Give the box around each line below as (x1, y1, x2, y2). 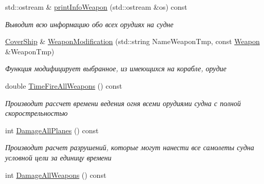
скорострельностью (5, 108, 68, 118)
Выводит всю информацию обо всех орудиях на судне (5, 18, 173, 29)
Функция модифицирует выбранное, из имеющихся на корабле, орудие (5, 63, 227, 74)
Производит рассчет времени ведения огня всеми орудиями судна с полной (5, 97, 241, 108)
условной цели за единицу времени (5, 152, 112, 162)
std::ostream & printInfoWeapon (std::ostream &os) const (5, 2, 187, 12)
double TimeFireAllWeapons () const (5, 80, 122, 91)
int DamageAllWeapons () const (5, 169, 107, 180)
